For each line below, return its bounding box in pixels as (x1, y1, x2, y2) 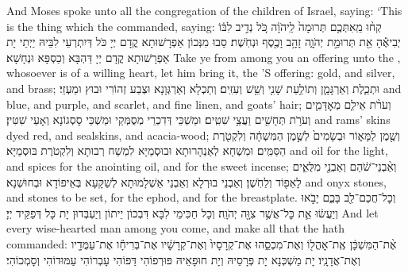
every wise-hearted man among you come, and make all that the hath (6, 220, 344, 236)
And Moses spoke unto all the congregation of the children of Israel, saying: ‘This (6, 2, 402, 18)
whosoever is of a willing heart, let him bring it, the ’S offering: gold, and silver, (6, 64, 395, 81)
